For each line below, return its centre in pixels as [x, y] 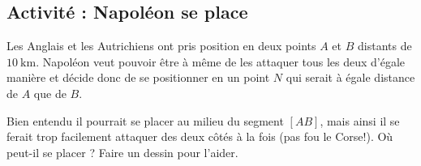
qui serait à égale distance [350, 77]
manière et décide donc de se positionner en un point [138, 77]
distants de [385, 46]
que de [50, 93]
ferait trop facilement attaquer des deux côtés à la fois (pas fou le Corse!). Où [200, 136]
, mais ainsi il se [360, 120]
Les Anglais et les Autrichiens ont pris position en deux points [161, 46]
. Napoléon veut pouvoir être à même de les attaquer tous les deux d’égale [221, 61]
